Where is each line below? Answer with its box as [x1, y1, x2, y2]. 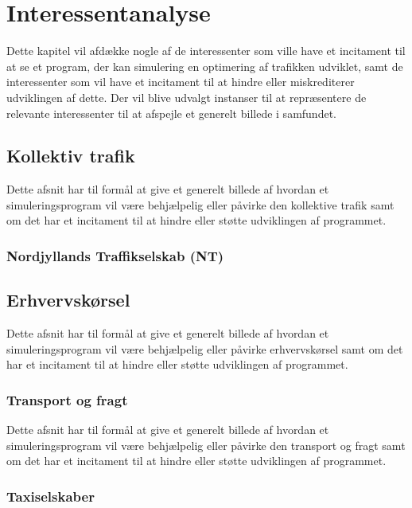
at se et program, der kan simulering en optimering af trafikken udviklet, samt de [6, 57, 403, 74]
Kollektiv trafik [6, 143, 135, 168]
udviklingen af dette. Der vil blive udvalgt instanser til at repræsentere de [6, 88, 367, 105]
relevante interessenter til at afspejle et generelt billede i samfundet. [6, 104, 336, 121]
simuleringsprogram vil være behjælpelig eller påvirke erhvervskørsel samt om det [6, 340, 403, 357]
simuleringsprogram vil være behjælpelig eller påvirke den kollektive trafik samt [6, 196, 395, 213]
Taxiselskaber [6, 486, 95, 506]
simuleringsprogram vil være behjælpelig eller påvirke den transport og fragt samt [6, 436, 406, 453]
